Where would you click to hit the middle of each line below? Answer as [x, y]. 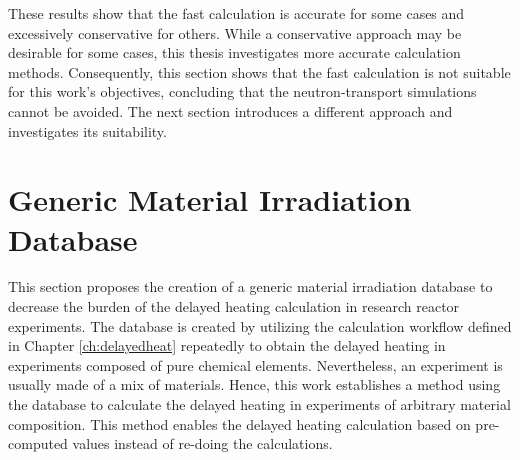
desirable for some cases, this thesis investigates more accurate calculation [234, 52]
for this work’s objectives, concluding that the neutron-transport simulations [242, 91]
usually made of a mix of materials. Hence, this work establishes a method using [254, 384]
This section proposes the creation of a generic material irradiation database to [250, 286]
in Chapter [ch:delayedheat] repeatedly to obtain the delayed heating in [227, 345]
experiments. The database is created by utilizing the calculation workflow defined [260, 325]
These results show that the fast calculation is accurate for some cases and [236, 13]
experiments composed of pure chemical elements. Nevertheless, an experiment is [255, 364]
